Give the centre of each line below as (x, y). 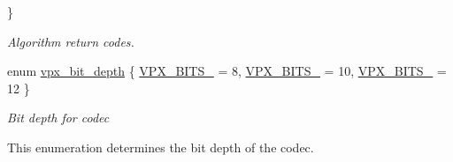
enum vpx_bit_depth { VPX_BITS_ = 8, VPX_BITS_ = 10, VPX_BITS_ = (227, 71)
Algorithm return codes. (71, 41)
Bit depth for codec (58, 118)
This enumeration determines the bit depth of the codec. (161, 147)
